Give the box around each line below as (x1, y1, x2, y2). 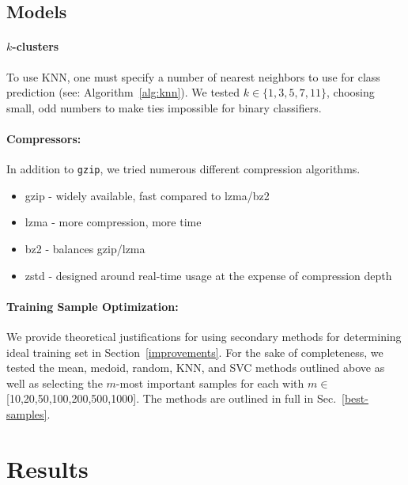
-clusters (12, 38, 59, 55)
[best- (342, 390, 368, 407)
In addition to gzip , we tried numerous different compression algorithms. (6, 161, 361, 177)
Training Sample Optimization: (6, 297, 179, 314)
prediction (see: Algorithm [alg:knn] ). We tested (6, 84, 240, 100)
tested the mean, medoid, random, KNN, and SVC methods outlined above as (6, 359, 385, 376)
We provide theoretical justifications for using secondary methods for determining (6, 328, 402, 344)
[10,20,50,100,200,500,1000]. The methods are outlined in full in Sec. (6, 390, 337, 407)
